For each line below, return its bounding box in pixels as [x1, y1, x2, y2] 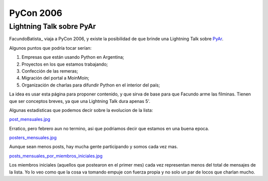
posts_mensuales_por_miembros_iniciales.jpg [9, 153, 103, 159]
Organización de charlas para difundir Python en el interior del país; [21, 82, 160, 88]
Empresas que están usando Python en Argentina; [21, 54, 124, 60]
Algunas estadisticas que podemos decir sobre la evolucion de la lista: [9, 107, 153, 113]
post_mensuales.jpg [9, 116, 51, 122]
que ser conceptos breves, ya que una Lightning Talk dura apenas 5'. [9, 98, 151, 104]
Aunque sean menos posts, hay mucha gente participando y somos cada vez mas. [9, 144, 178, 150]
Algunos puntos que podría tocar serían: [9, 45, 92, 51]
